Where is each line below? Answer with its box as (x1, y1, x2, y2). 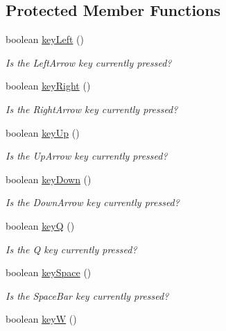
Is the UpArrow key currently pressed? (6, 148, 168, 163)
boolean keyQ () (6, 218, 75, 232)
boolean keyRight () (6, 78, 91, 93)
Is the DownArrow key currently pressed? (6, 195, 180, 210)
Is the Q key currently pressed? (6, 241, 137, 256)
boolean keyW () (6, 312, 77, 326)
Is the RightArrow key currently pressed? (6, 101, 178, 116)
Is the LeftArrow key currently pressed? (6, 55, 172, 69)
